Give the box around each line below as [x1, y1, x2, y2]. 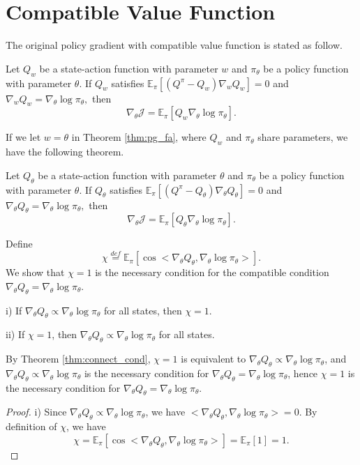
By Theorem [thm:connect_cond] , [6, 351, 151, 366]
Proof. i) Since [6, 404, 67, 419]
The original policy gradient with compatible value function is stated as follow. [6, 38, 343, 52]
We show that [6, 265, 65, 280]
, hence [287, 365, 318, 380]
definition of [6, 419, 57, 434]
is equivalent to [181, 351, 246, 366]
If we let [6, 130, 41, 144]
